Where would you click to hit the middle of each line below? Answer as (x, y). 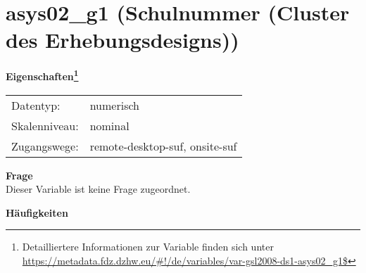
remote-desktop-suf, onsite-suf (163, 146)
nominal (109, 125)
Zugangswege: (45, 146)
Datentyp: (36, 105)
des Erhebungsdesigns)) (122, 40)
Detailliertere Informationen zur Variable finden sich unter (148, 247)
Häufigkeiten (37, 212)
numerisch (114, 105)
